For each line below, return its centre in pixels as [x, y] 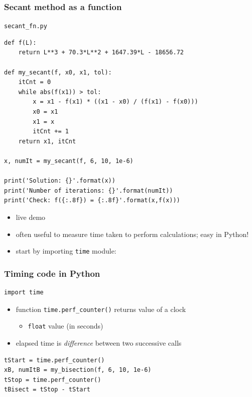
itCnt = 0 [35, 82]
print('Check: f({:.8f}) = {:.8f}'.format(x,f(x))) [92, 201]
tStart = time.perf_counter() [54, 360]
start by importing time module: [66, 251]
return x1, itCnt [47, 141]
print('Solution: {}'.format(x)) [60, 181]
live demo [31, 217]
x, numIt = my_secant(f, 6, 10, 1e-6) [69, 161]
